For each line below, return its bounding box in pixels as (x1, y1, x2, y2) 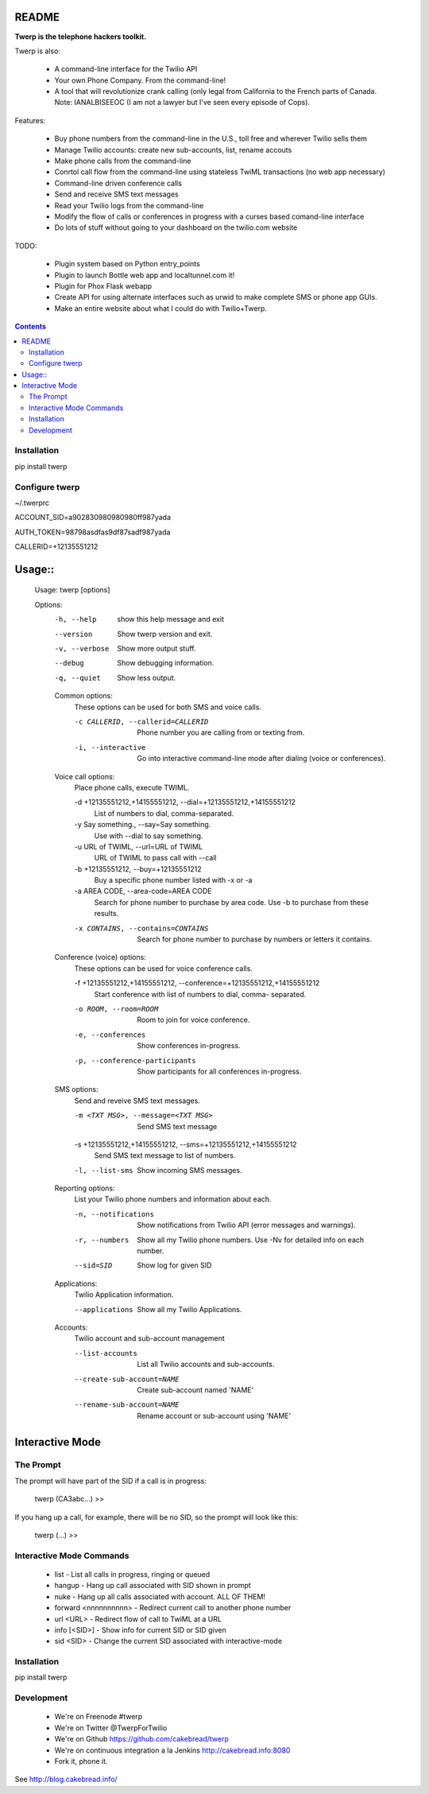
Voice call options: (54, 771, 115, 781)
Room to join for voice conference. (137, 1015, 250, 1025)
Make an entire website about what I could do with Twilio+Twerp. (54, 303, 268, 313)
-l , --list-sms (74, 1166, 134, 1175)
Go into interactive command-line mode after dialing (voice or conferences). (137, 754, 386, 763)
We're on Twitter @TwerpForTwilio (54, 1722, 168, 1733)
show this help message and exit (117, 615, 224, 624)
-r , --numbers (74, 1235, 129, 1245)
